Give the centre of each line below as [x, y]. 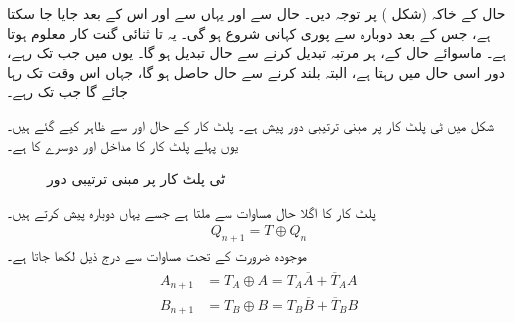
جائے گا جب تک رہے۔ [68, 91]
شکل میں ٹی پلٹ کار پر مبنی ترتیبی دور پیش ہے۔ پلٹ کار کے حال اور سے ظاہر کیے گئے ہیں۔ [250, 124]
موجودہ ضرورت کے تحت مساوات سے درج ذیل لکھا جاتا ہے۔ [157, 255]
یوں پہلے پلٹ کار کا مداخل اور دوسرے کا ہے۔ [123, 144]
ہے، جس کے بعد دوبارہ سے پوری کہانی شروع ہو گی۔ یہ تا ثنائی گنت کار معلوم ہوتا [249, 32]
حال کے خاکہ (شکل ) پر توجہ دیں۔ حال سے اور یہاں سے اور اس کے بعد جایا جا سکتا [256, 13]
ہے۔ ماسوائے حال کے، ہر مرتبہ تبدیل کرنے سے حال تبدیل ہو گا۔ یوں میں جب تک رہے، [256, 52]
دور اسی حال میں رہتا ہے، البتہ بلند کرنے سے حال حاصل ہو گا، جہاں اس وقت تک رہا [256, 71]
